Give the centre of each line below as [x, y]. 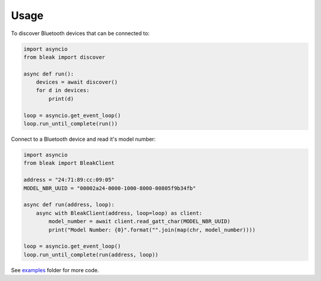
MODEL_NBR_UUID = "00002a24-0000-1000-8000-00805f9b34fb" [110, 188]
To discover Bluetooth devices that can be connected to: [80, 33]
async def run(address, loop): [69, 205]
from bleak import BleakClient [69, 163]
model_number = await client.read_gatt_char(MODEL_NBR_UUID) [139, 222]
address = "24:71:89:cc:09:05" [69, 180]
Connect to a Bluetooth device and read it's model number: [83, 139]
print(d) [61, 99]
